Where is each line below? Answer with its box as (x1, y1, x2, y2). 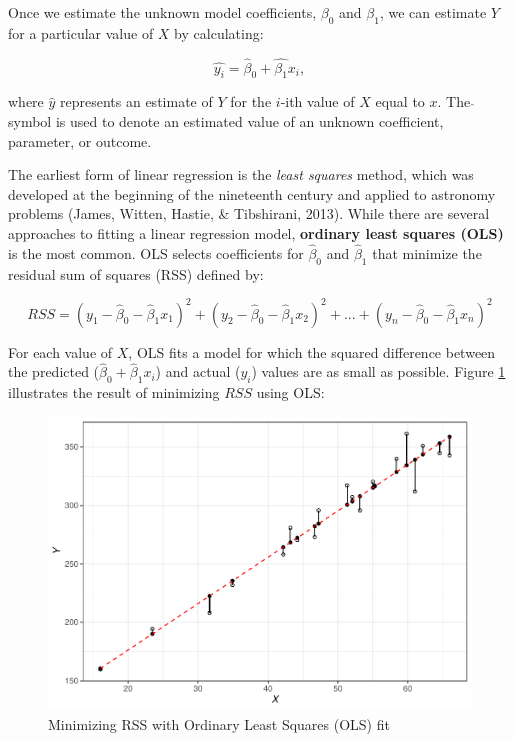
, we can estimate (379, 2, 487, 22)
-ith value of (280, 91, 355, 112)
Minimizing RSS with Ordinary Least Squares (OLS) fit (48, 714, 390, 734)
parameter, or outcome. (8, 130, 152, 151)
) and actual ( (155, 361, 241, 382)
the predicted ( (8, 361, 100, 382)
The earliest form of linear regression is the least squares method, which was (8, 164, 474, 185)
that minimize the (372, 242, 482, 263)
